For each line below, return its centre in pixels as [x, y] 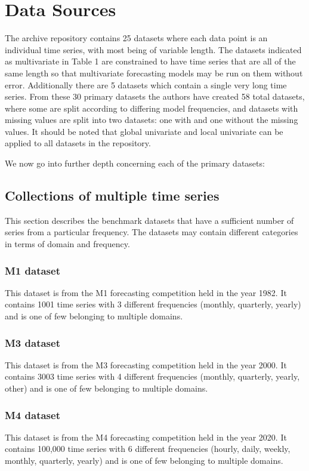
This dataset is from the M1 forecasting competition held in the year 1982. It [146, 292]
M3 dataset [33, 342]
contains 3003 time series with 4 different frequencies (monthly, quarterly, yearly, [152, 376]
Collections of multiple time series [112, 196]
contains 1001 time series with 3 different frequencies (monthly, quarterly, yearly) [153, 304]
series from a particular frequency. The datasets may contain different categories [152, 232]
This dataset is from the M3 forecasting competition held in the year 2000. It [146, 364]
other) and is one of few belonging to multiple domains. [106, 388]
